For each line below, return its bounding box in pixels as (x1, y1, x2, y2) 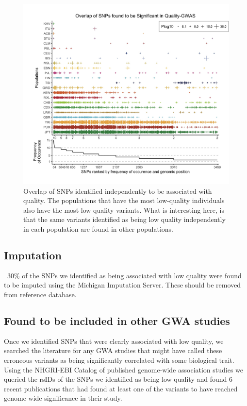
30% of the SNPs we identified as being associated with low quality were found (7, 270, 242, 280)
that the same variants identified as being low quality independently (23, 214, 226, 224)
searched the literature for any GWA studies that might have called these (4, 345, 222, 355)
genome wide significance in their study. (4, 393, 122, 403)
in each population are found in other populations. (23, 223, 174, 234)
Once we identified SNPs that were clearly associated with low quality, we (4, 336, 224, 346)
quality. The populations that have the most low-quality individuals (23, 195, 225, 205)
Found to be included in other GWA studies (4, 313, 230, 328)
